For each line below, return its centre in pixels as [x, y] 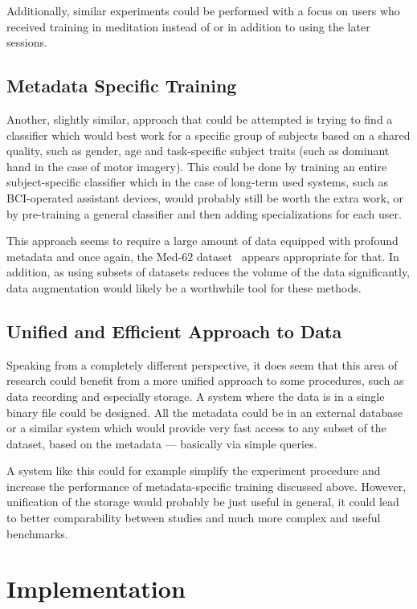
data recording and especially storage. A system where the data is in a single [196, 396]
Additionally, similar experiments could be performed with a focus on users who [203, 10]
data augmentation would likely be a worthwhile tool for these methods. [184, 287]
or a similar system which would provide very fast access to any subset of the [196, 428]
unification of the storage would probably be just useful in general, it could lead [203, 502]
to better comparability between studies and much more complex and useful [194, 518]
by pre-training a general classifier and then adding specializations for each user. [204, 213]
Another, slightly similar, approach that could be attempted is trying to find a [200, 119]
